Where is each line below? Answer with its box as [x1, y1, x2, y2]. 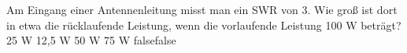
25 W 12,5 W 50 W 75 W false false [6, 32, 176, 48]
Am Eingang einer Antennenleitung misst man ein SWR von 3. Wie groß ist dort [6, 2, 398, 17]
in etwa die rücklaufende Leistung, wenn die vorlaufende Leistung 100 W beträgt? [6, 16, 401, 33]
